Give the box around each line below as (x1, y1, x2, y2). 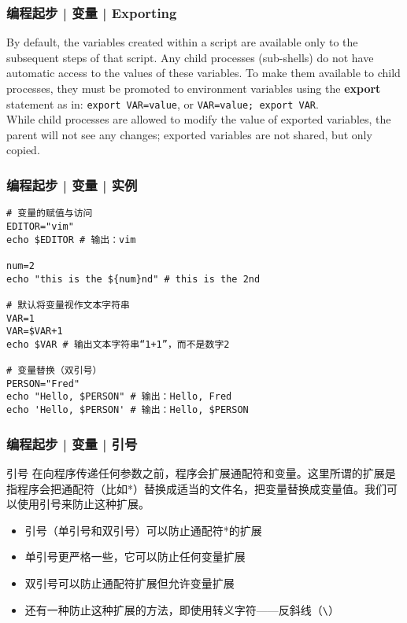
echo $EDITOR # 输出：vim (6, 234, 136, 245)
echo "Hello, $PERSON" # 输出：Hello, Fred (6, 391, 232, 403)
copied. (6, 142, 40, 158)
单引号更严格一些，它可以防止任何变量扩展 (24, 548, 246, 565)
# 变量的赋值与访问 (6, 208, 93, 219)
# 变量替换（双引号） (6, 365, 102, 377)
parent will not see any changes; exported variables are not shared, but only (6, 126, 372, 142)
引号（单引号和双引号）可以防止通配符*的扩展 (24, 522, 262, 538)
